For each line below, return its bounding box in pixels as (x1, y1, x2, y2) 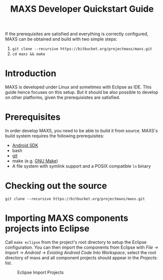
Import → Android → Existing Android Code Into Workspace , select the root (5, 249, 157, 255)
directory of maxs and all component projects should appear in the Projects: (5, 255, 158, 260)
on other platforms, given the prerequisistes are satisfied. (5, 94, 121, 101)
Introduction (5, 68, 57, 79)
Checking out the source (5, 180, 107, 192)
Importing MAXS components (5, 213, 128, 224)
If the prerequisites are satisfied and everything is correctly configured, (5, 31, 149, 37)
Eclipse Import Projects (17, 269, 64, 275)
